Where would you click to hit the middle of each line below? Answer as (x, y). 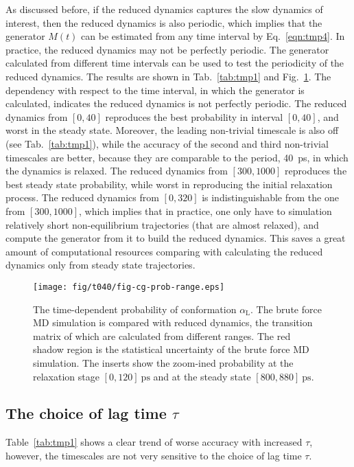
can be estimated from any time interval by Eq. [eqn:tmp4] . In (213, 36)
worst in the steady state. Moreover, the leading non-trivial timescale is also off (172, 130)
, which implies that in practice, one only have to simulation (205, 210)
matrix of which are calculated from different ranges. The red (162, 335)
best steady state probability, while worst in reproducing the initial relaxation (169, 184)
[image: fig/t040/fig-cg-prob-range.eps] (129, 287)
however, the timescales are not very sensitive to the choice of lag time (154, 455)
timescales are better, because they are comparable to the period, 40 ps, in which (177, 157)
